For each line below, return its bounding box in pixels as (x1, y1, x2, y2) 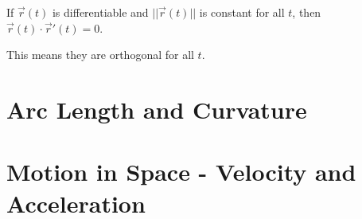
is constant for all (199, 4, 285, 20)
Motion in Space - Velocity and (6, 155, 356, 188)
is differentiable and (52, 4, 149, 20)
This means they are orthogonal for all (6, 46, 194, 63)
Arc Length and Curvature (6, 92, 307, 125)
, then (292, 4, 321, 20)
